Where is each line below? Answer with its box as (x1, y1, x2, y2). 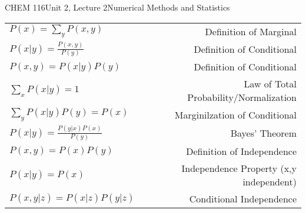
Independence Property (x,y (181, 161, 297, 175)
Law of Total (244, 77, 297, 91)
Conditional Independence (189, 191, 297, 205)
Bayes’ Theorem (230, 126, 297, 140)
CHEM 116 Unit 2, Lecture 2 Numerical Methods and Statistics (5, 1, 230, 13)
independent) (242, 174, 297, 188)
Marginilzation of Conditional (174, 107, 297, 121)
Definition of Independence (186, 144, 297, 158)
